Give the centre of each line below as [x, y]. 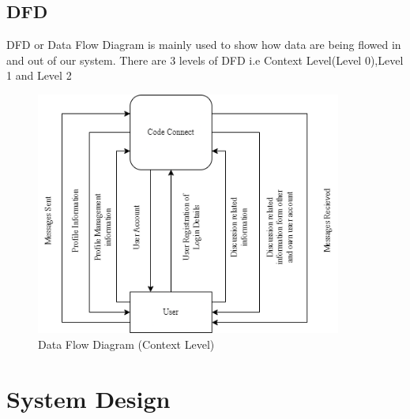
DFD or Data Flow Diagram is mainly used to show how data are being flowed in [204, 45]
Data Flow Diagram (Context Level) [126, 344]
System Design [88, 398]
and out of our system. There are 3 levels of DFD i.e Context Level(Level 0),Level [205, 60]
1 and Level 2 [39, 75]
